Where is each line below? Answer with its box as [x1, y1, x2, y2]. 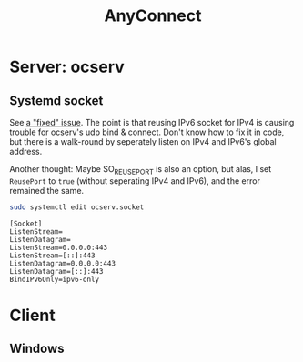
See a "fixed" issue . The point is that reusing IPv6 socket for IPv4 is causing [9, 117, 295, 127]
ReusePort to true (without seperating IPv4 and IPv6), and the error [9, 175, 261, 186]
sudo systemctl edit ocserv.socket [9, 202, 145, 212]
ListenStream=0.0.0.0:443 [9, 243, 107, 252]
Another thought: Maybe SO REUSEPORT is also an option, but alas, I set [9, 164, 272, 176]
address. [9, 146, 43, 156]
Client [9, 305, 56, 326]
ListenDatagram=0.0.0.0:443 [9, 258, 116, 268]
